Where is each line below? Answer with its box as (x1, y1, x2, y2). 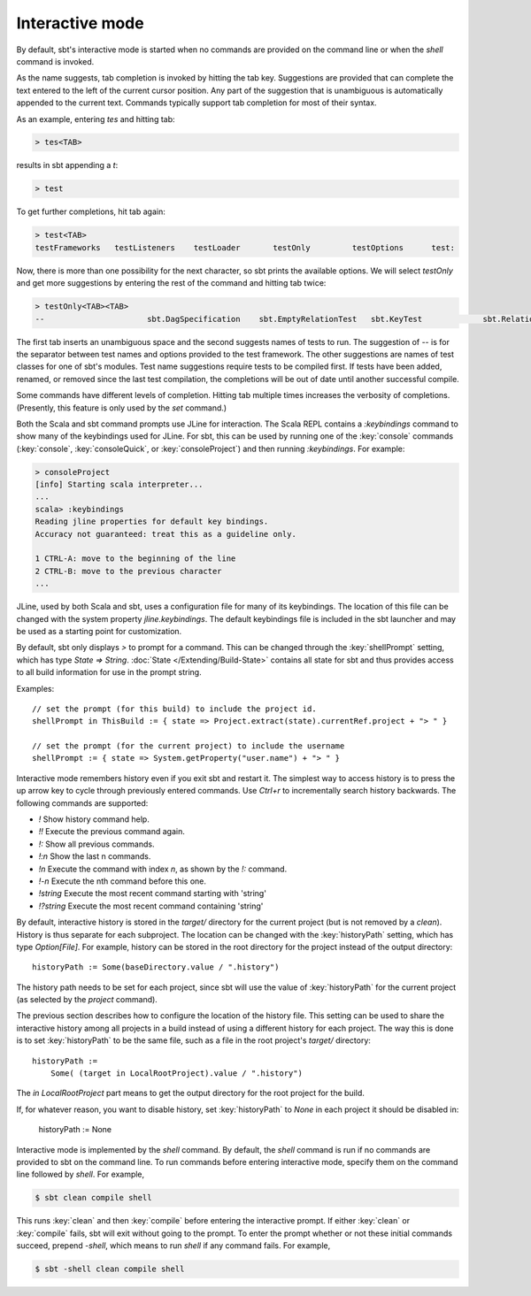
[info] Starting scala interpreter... (35, 479, 204, 490)
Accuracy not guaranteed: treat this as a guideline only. (35, 529, 296, 539)
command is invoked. (16, 56, 95, 66)
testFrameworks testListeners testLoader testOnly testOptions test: (35, 242, 456, 252)
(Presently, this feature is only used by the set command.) (16, 403, 227, 413)
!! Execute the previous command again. (38, 826, 186, 837)
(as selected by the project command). (16, 994, 158, 1005)
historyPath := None (38, 1124, 112, 1135)
